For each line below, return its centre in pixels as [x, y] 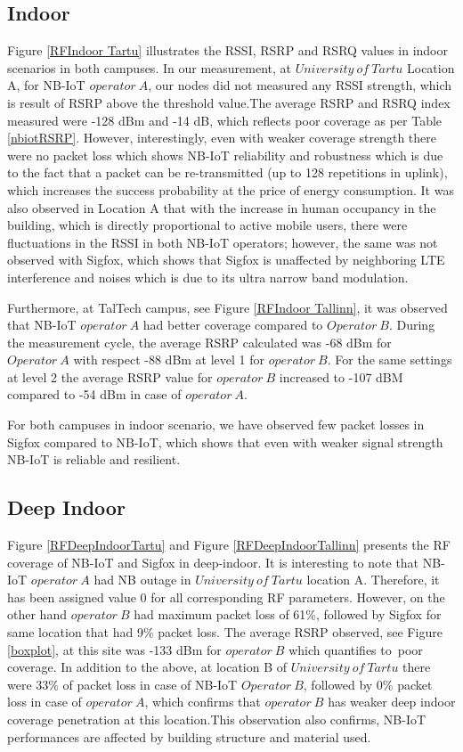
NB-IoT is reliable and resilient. [94, 459]
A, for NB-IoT [46, 85]
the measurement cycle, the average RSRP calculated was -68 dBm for [199, 342]
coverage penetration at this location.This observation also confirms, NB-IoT [217, 719]
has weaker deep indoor [392, 702]
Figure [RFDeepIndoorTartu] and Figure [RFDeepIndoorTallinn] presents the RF [229, 545]
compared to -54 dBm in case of [94, 394]
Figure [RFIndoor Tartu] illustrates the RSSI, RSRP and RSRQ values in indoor [227, 50]
